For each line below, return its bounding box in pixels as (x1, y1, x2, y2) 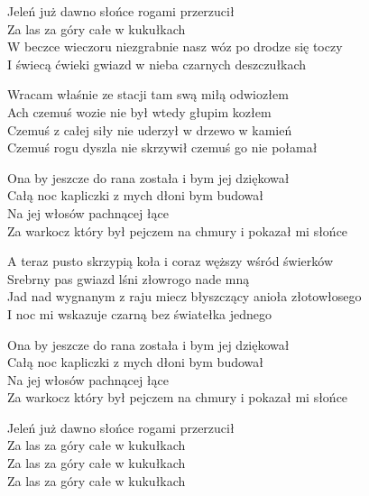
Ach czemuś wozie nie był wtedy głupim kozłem (7, 102, 272, 121)
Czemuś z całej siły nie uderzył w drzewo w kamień (7, 120, 292, 139)
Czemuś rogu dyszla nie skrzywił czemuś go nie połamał (7, 138, 318, 157)
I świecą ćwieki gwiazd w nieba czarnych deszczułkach (7, 54, 307, 73)
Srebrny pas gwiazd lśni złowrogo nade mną (7, 269, 250, 288)
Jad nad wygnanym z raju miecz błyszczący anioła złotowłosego (7, 287, 362, 306)
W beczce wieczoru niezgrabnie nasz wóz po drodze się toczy (7, 37, 343, 56)
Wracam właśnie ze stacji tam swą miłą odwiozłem (7, 85, 289, 104)
